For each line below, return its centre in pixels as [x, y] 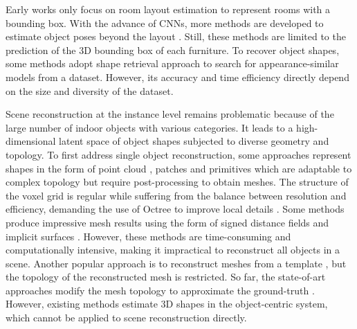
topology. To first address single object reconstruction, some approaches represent [178, 154]
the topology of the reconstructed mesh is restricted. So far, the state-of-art [166, 277]
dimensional [31, 141]
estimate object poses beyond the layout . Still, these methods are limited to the [176, 36]
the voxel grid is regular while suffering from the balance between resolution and [176, 195]
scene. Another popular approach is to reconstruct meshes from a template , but [176, 263]
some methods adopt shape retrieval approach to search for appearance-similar [172, 63]
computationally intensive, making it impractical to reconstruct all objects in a [173, 250]
